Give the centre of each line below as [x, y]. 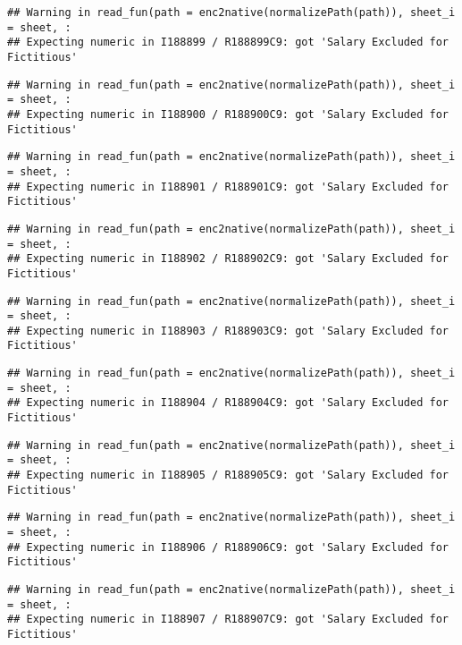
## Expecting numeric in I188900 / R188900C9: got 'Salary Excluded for [228, 114]
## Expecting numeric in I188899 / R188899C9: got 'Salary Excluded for [228, 42]
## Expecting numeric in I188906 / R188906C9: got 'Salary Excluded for [228, 547]
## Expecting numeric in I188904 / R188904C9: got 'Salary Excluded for [228, 403]
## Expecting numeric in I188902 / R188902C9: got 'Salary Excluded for [228, 259]
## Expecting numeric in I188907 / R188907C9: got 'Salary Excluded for [228, 620]
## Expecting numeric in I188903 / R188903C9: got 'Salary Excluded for [228, 331]
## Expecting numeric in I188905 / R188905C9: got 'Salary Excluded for [228, 475]
